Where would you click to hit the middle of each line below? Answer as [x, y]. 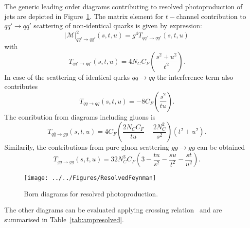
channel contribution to [211, 16]
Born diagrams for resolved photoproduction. [91, 193]
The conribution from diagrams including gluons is [80, 116]
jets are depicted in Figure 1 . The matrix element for [84, 16]
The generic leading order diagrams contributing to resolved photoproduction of [124, 6]
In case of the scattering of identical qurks [67, 77]
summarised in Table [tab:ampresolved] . [64, 219]
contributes [21, 86]
